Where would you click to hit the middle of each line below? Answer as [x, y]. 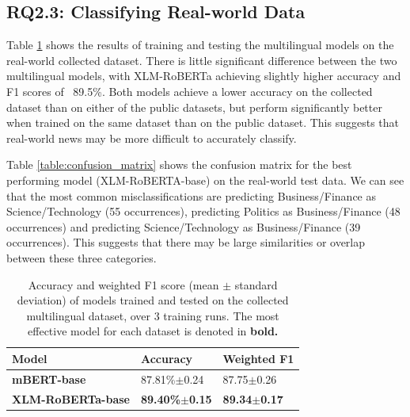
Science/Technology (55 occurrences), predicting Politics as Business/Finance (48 [203, 211]
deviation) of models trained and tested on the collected [153, 300]
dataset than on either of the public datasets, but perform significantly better [194, 107]
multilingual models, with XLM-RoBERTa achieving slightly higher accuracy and [204, 76]
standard [256, 284]
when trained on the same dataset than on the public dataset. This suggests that [203, 122]
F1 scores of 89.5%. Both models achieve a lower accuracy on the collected [190, 91]
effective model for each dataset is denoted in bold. [153, 331]
